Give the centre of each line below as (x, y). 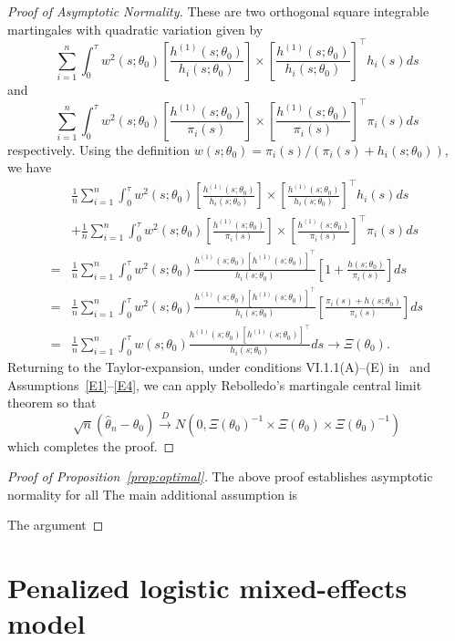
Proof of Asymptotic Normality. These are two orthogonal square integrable (218, 11)
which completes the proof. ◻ (91, 445)
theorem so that (52, 403)
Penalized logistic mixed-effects (207, 588)
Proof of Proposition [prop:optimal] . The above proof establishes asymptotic (220, 476)
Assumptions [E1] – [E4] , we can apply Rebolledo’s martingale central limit (215, 384)
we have (30, 167)
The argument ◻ (56, 525)
